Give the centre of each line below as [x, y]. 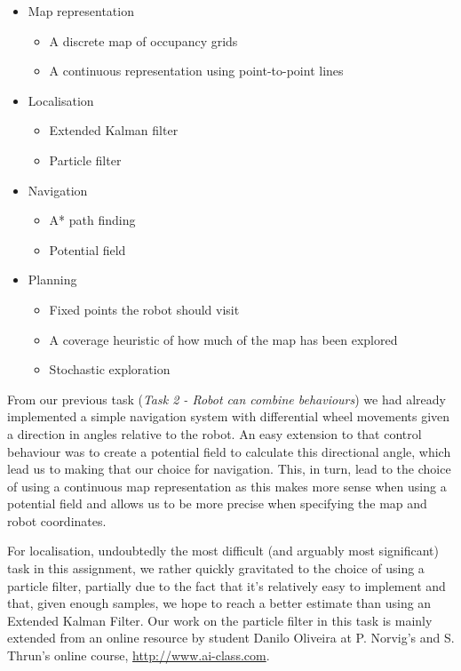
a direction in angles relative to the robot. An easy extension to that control [215, 433]
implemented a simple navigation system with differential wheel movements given [229, 416]
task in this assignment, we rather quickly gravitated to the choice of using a [216, 568]
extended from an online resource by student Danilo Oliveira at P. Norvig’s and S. [231, 638]
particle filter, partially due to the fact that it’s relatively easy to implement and [227, 585]
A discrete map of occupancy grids [143, 40]
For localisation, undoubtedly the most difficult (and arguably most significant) [223, 551]
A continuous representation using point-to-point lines [196, 71]
